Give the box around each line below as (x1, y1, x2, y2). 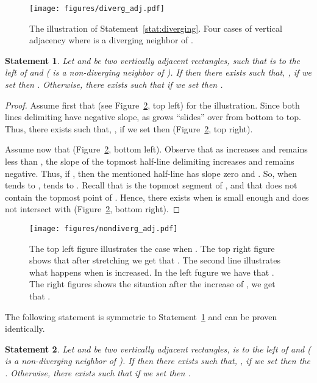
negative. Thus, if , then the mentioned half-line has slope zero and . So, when (5, 166, 297, 179)
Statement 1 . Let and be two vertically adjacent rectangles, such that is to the (5, 54, 301, 66)
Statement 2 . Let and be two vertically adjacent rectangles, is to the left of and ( (5, 342, 311, 355)
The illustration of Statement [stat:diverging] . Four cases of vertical (29, 21, 282, 34)
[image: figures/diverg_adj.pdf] (29, 4, 165, 13)
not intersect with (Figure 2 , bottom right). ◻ (5, 202, 180, 215)
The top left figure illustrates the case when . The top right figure (29, 242, 275, 254)
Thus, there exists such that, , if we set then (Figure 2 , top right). (5, 122, 253, 135)
